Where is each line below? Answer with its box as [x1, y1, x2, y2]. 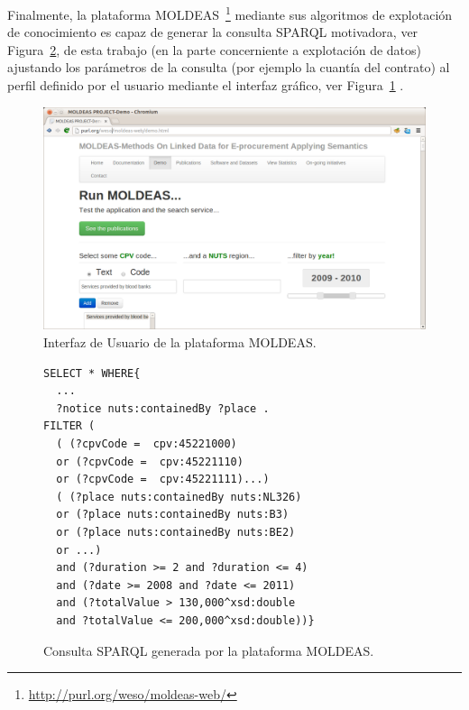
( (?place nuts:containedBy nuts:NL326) [56, 490, 302, 503]
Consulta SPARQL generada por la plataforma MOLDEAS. [43, 641, 374, 659]
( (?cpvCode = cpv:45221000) [56, 437, 237, 450]
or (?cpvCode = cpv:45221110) [56, 455, 244, 468]
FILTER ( [43, 420, 96, 433]
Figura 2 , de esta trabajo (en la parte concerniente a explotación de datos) [7, 40, 422, 59]
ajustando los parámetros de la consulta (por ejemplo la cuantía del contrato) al [7, 58, 450, 77]
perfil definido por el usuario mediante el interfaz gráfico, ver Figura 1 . [7, 76, 404, 95]
